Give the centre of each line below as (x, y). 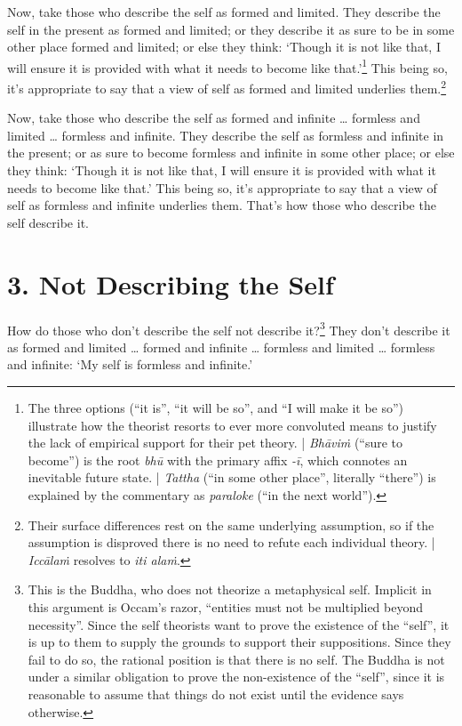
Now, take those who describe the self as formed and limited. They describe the (224, 12)
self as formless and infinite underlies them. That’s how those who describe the (222, 205)
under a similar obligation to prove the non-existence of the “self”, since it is (236, 677)
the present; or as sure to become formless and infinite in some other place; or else (231, 153)
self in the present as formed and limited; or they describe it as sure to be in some (231, 29)
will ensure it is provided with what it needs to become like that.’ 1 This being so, (227, 66)
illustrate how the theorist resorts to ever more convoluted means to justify (232, 425)
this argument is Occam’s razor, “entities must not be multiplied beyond (226, 606)
